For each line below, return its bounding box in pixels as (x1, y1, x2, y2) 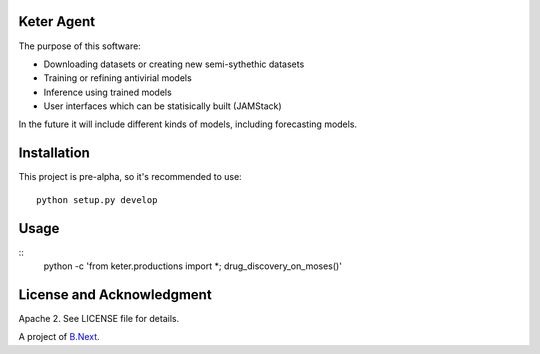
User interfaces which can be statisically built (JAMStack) (43, 100, 282, 112)
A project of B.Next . (18, 331, 100, 343)
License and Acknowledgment (18, 286, 212, 303)
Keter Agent (18, 13, 96, 30)
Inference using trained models (43, 86, 172, 98)
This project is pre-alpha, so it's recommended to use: (18, 171, 242, 183)
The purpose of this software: (18, 40, 142, 52)
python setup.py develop (36, 194, 158, 205)
